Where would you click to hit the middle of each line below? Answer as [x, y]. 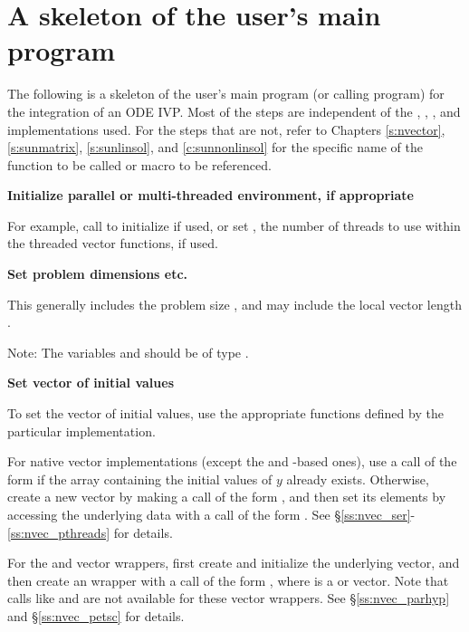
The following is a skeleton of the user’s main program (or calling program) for [226, 94]
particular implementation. [81, 431]
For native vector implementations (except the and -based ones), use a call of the [232, 461]
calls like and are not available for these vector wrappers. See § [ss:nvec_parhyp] [229, 598]
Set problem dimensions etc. [98, 274]
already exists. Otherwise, [358, 479]
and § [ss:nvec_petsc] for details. [96, 615]
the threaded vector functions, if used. [113, 243]
